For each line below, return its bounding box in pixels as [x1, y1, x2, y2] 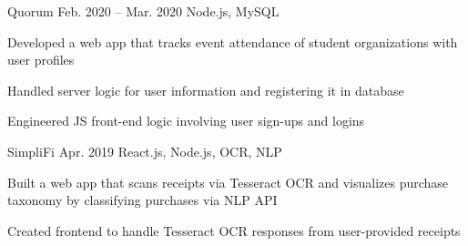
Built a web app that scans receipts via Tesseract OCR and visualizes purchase [7, 172, 449, 191]
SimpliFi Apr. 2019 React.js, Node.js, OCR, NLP [7, 141, 282, 160]
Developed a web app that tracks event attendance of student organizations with [7, 32, 458, 51]
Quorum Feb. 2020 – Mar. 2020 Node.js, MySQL [7, 2, 280, 20]
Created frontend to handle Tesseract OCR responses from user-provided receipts [7, 220, 461, 240]
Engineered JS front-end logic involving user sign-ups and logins [7, 111, 365, 130]
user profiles [7, 50, 75, 69]
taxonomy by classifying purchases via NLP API [7, 190, 278, 210]
